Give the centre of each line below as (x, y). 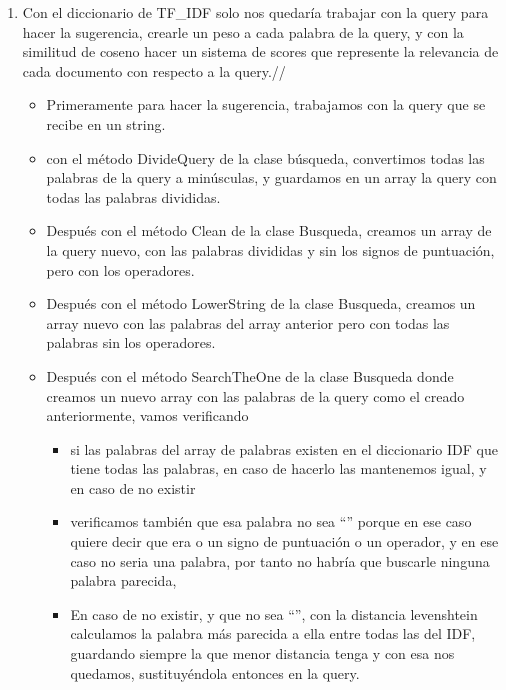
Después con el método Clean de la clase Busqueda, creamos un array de (269, 230)
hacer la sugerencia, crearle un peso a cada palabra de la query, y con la (243, 31)
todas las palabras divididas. (133, 196)
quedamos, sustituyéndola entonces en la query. (215, 672)
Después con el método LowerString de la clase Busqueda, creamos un (261, 303)
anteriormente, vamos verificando (147, 415)
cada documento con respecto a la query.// (154, 70)
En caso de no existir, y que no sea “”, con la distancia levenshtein (274, 613)
